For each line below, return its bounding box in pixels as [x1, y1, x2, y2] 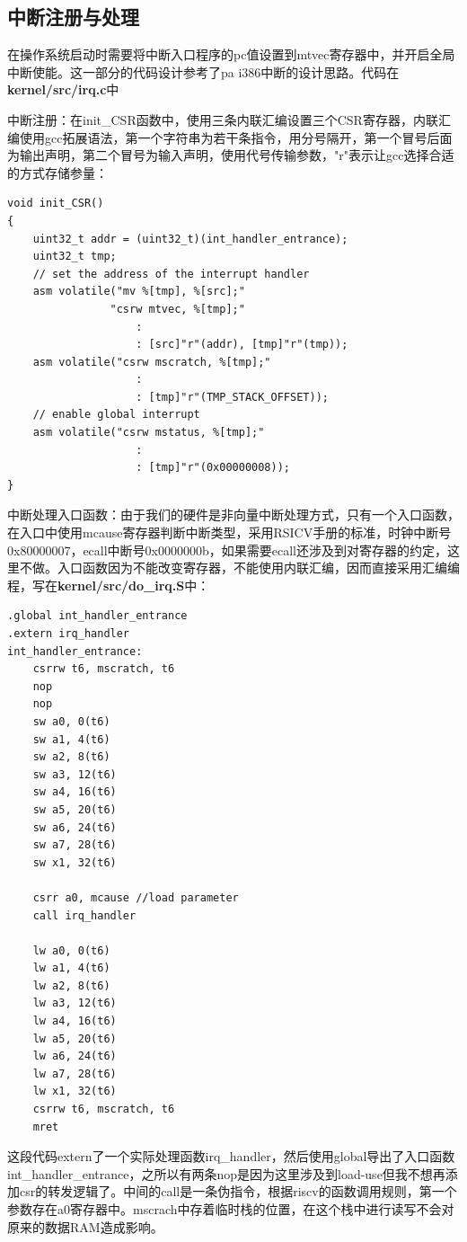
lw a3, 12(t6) [32, 997, 117, 1010]
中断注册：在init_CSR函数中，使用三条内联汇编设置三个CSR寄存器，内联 [7, 110, 438, 129]
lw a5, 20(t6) [32, 1032, 117, 1045]
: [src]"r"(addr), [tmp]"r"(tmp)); [136, 338, 348, 351]
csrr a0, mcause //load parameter [32, 891, 239, 904]
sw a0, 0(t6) [32, 714, 110, 728]
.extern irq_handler [7, 627, 130, 641]
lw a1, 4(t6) [32, 962, 110, 975]
